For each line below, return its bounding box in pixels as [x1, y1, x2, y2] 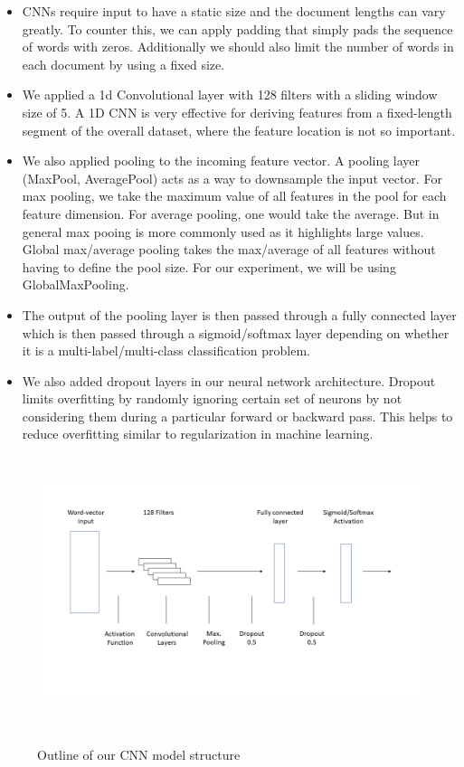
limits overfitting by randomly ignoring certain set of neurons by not [22, 389, 402, 408]
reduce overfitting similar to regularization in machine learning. [22, 424, 374, 443]
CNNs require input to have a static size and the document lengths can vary [22, 2, 446, 20]
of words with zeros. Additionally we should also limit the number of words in [22, 37, 454, 56]
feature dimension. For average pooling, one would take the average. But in [22, 204, 440, 223]
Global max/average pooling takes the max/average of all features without [22, 240, 436, 259]
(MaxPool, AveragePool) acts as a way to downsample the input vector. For [22, 168, 442, 187]
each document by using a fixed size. [22, 54, 225, 73]
